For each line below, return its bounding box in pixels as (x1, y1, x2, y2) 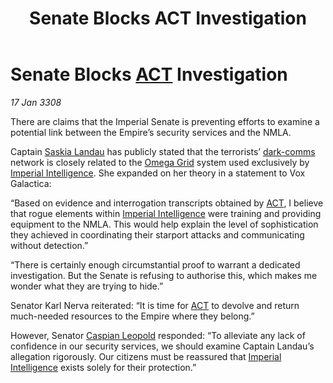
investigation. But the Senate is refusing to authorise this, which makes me (10, 269, 318, 281)
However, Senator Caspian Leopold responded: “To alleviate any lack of (10, 329, 306, 341)
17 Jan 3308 (10, 96, 62, 108)
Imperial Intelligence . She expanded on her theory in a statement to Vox (10, 167, 306, 179)
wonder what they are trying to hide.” (10, 280, 164, 292)
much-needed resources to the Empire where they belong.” (10, 310, 255, 322)
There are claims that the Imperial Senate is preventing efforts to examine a (10, 115, 320, 127)
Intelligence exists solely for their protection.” (10, 361, 197, 373)
